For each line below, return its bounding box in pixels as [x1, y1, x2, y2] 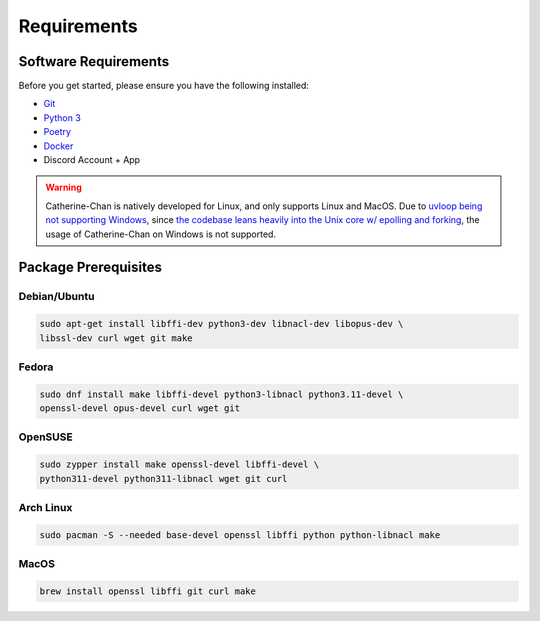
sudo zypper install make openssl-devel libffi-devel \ [39, 459, 320, 470]
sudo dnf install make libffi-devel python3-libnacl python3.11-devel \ [39, 388, 404, 400]
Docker [43, 140, 74, 152]
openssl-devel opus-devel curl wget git [39, 403, 240, 414]
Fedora [18, 360, 54, 374]
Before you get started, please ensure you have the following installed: [18, 80, 310, 92]
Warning [45, 181, 82, 194]
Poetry [43, 126, 72, 138]
